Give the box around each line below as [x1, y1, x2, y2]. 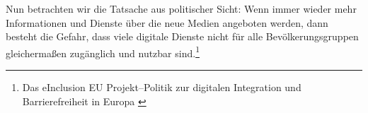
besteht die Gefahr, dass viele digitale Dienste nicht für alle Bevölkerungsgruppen [6, 29, 359, 44]
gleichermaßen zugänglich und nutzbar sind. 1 [6, 43, 200, 60]
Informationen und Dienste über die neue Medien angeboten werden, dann [6, 15, 328, 30]
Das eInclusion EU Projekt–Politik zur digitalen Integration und [22, 80, 301, 95]
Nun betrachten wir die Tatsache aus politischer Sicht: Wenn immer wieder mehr [6, 1, 357, 16]
